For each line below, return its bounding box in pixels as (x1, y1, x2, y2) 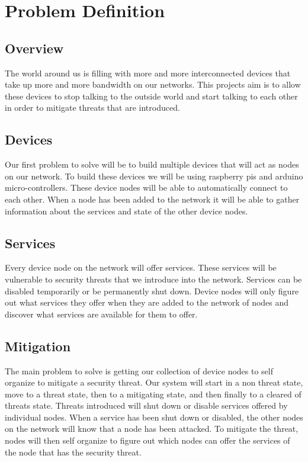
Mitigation (5, 336, 71, 355)
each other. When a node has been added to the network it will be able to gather (5, 192, 300, 205)
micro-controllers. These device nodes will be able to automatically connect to (5, 181, 288, 194)
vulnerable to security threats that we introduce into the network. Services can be (5, 272, 302, 285)
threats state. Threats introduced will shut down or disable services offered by (5, 399, 288, 412)
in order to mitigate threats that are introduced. (5, 101, 180, 114)
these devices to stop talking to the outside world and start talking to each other (5, 89, 298, 102)
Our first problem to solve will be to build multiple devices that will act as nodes (5, 158, 299, 171)
